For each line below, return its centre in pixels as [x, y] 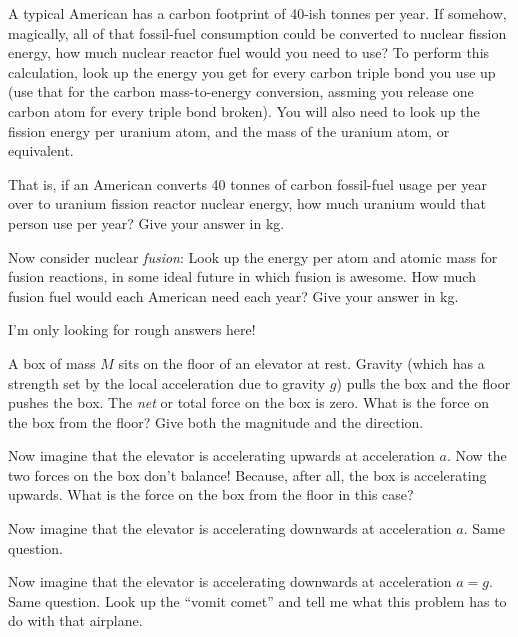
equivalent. [41, 150]
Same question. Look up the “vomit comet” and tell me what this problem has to [257, 600]
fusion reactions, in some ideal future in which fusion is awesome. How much [242, 276]
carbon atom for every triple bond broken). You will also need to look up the [244, 110]
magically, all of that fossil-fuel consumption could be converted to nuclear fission [257, 32]
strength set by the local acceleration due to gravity [167, 382]
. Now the [476, 455]
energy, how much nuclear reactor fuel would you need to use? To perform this [249, 52]
